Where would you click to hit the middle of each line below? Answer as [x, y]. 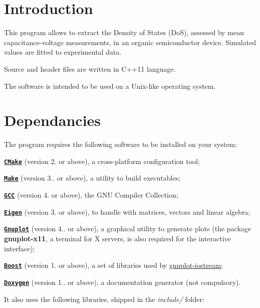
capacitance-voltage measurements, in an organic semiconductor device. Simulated [130, 42]
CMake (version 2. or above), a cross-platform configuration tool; [102, 161]
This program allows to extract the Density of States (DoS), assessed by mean [124, 32]
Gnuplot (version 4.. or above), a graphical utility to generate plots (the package [127, 228]
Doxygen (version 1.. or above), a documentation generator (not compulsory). [122, 282]
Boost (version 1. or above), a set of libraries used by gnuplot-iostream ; [113, 265]
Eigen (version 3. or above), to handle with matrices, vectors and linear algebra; [127, 211]
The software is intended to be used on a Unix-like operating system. [110, 86]
